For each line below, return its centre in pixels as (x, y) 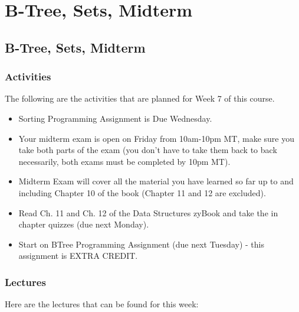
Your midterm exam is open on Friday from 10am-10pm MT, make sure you (156, 138)
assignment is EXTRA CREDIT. (78, 256)
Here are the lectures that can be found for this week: (102, 304)
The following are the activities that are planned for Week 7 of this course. (140, 98)
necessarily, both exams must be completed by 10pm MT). (124, 161)
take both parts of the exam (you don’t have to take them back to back (148, 150)
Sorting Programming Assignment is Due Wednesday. (115, 118)
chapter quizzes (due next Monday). (84, 224)
